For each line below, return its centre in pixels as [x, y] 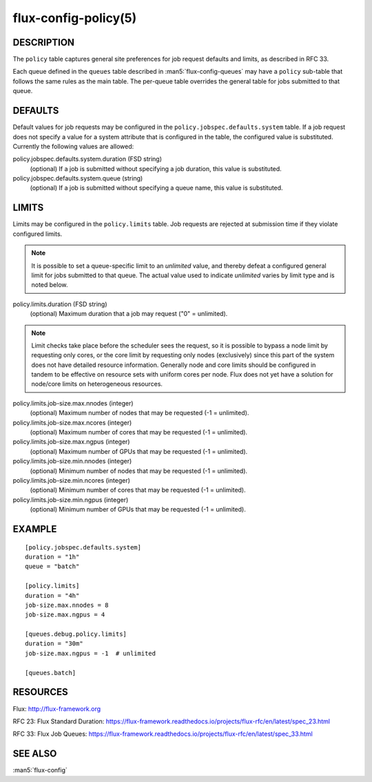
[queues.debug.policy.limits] [76, 634]
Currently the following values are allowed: [73, 146]
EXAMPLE [35, 529]
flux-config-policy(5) [75, 18]
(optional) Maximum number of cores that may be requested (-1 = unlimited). [139, 432]
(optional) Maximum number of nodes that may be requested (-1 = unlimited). [139, 413]
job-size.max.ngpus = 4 [65, 615]
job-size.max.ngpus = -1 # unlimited [91, 653]
